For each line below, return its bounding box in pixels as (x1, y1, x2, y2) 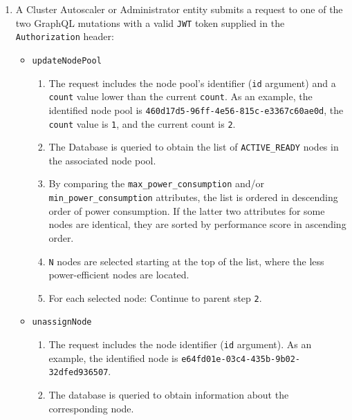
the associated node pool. (48, 153, 156, 167)
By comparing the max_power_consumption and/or (48, 176, 265, 191)
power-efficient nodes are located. (48, 267, 189, 282)
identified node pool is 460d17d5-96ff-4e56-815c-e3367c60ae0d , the (48, 102, 344, 117)
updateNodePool (32, 55, 102, 66)
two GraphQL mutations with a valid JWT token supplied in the (15, 15, 285, 30)
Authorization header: (15, 29, 114, 44)
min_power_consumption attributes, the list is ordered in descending (48, 190, 338, 204)
